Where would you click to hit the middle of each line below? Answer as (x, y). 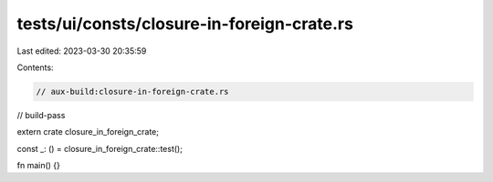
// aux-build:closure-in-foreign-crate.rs (132, 91)
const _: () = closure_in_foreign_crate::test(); (100, 148)
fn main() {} (39, 166)
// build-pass (41, 115)
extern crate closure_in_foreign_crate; (88, 132)
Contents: (35, 67)
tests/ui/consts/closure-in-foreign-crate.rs (185, 24)
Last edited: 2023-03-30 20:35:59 (82, 51)
